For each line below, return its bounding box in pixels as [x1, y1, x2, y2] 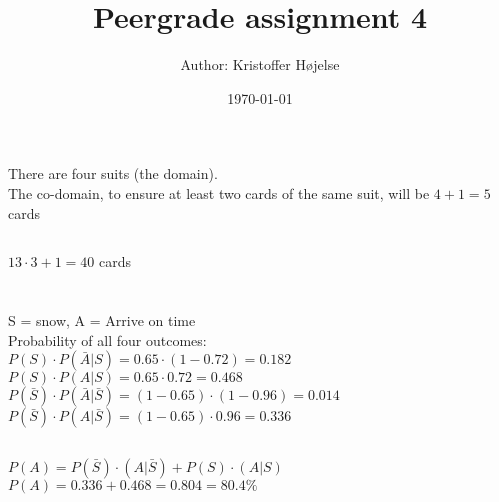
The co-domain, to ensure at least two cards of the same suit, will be [8, 182, 430, 203]
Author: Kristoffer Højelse [180, 54, 340, 75]
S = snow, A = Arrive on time [8, 310, 196, 331]
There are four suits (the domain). [8, 163, 218, 184]
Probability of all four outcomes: [8, 329, 207, 350]
